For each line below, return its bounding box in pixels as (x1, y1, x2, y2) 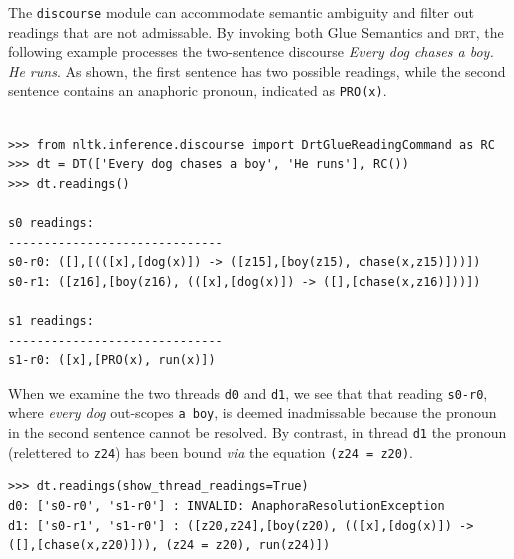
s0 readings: (8, 216, 94, 231)
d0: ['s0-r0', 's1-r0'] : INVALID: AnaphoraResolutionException (8, 499, 445, 514)
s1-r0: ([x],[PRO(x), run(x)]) (8, 353, 216, 368)
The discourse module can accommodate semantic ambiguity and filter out (8, 2, 474, 22)
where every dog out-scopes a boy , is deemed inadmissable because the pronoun (8, 402, 497, 423)
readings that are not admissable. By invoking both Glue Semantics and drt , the (8, 21, 504, 42)
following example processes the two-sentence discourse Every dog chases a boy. (8, 41, 494, 62)
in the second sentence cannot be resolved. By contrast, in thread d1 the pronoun (8, 422, 507, 443)
